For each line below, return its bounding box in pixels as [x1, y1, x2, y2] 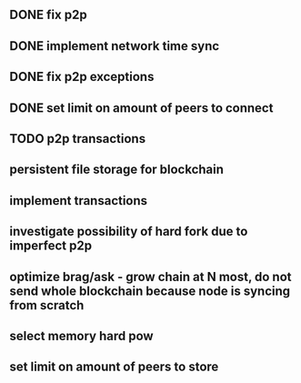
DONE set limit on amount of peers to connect [9, 100, 274, 116]
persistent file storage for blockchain [9, 162, 225, 177]
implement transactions [9, 193, 148, 208]
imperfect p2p [9, 238, 93, 254]
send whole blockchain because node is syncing [9, 283, 291, 298]
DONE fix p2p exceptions [9, 69, 155, 85]
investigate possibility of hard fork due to [9, 224, 248, 239]
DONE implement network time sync [9, 38, 220, 54]
